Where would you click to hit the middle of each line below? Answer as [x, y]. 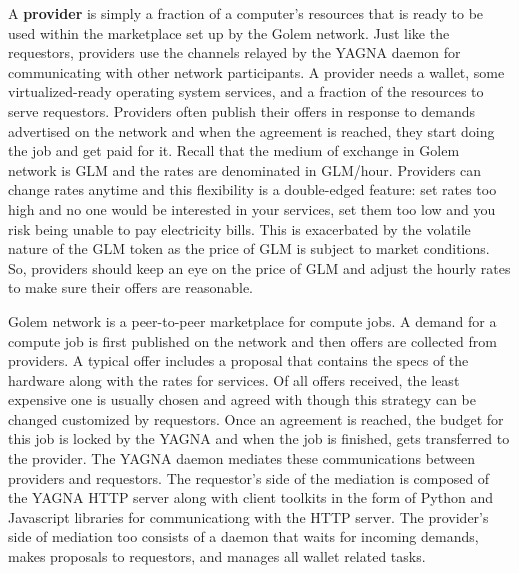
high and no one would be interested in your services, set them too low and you [252, 208]
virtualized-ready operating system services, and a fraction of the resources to [246, 91]
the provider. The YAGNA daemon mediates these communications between [242, 458]
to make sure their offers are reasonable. [130, 287]
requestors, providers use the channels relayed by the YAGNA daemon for [234, 52]
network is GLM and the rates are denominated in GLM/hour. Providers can [244, 169]
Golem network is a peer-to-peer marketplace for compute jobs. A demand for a [252, 320]
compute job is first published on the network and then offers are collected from [252, 340]
